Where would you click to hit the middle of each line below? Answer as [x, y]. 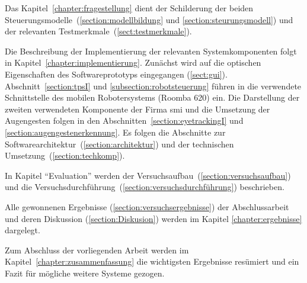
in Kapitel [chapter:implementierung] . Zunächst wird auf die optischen [133, 62]
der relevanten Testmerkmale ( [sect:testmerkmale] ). [98, 31]
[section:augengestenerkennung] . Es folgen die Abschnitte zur [115, 132]
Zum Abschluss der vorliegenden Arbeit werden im [97, 250]
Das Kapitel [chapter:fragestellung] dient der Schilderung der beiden [129, 8]
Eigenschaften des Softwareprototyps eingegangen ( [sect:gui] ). [116, 74]
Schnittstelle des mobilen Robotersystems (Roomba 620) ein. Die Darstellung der [152, 97]
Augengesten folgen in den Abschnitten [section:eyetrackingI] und [124, 120]
